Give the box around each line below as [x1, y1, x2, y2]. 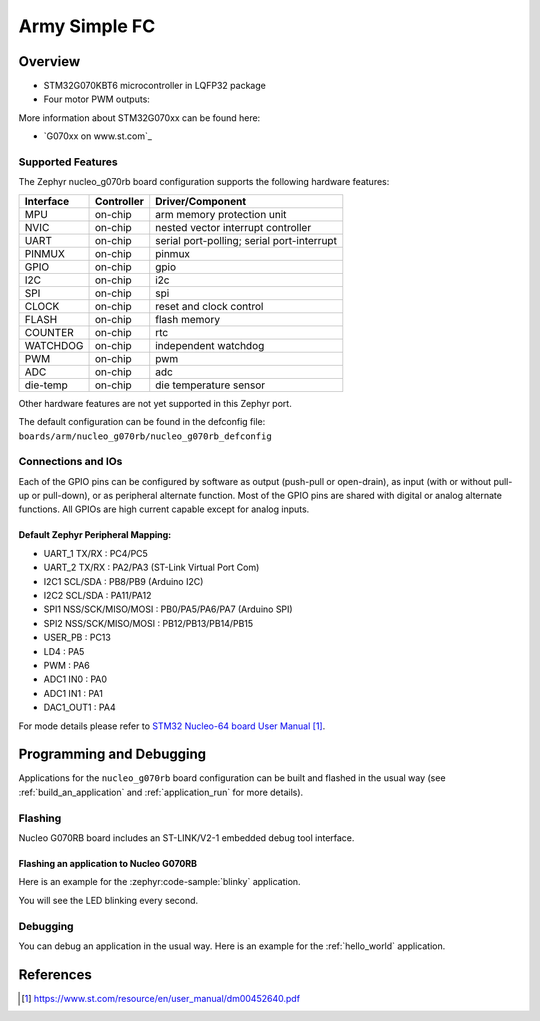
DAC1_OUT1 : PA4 [43, 701, 116, 714]
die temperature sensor [155, 378, 266, 392]
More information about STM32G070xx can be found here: [18, 111, 261, 124]
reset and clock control [155, 299, 264, 313]
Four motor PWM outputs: [43, 93, 150, 105]
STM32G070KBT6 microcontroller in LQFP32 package [43, 80, 267, 92]
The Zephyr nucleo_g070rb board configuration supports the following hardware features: [18, 176, 390, 188]
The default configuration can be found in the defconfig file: [18, 416, 266, 428]
